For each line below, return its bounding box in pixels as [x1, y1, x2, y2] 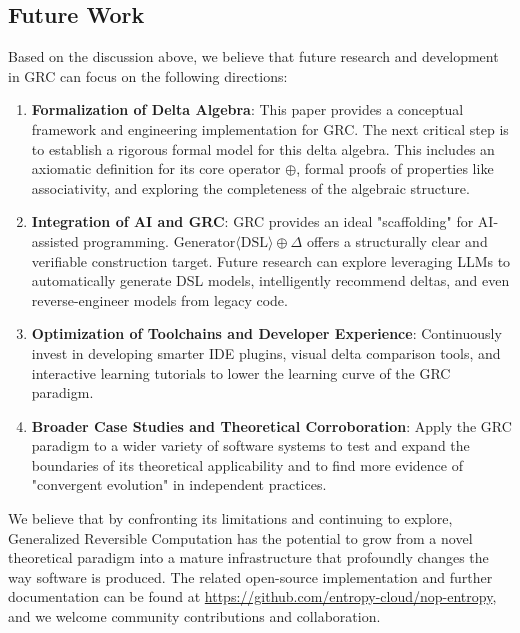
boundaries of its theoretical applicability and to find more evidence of [31, 454, 463, 475]
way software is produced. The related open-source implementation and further [8, 566, 493, 587]
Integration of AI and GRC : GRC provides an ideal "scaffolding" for [31, 211, 474, 232]
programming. [83, 230, 169, 251]
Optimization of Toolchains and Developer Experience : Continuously [31, 323, 502, 344]
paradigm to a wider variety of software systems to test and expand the [31, 435, 470, 456]
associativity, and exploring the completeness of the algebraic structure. [31, 177, 470, 198]
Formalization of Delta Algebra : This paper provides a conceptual [31, 99, 464, 120]
